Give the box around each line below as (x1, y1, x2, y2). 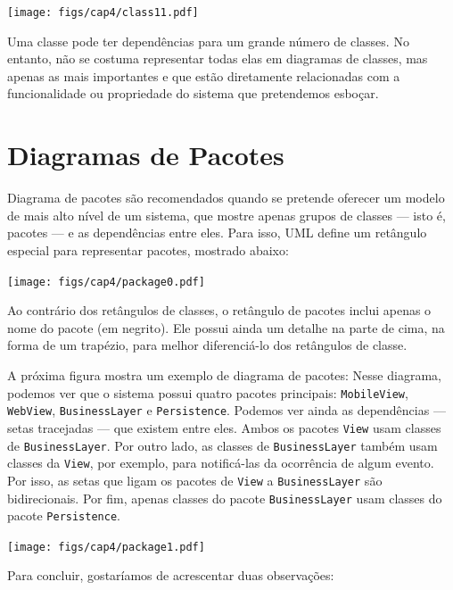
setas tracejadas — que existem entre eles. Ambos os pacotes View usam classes (7, 418, 441, 436)
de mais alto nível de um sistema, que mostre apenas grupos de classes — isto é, (7, 205, 446, 224)
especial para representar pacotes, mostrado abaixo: (7, 240, 289, 259)
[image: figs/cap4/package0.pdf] (7, 275, 205, 288)
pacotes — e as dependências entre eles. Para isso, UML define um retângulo (7, 223, 427, 242)
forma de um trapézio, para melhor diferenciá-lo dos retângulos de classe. (7, 336, 408, 354)
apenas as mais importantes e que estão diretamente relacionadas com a (7, 66, 400, 85)
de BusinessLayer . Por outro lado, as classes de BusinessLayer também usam (7, 436, 438, 454)
